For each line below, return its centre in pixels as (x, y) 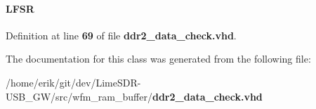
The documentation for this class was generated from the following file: (158, 59)
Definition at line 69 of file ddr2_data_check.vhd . (121, 35)
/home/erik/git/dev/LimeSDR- (73, 82)
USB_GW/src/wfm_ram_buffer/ (79, 96)
